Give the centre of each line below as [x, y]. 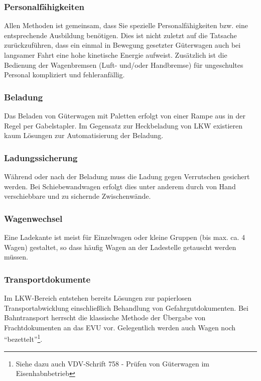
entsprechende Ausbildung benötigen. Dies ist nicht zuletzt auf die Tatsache [120, 35]
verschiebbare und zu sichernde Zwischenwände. [78, 196]
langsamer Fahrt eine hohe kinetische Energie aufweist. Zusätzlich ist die [116, 55]
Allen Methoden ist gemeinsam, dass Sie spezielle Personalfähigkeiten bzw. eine [126, 25]
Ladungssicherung [41, 157]
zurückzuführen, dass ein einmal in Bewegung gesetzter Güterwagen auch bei [122, 45]
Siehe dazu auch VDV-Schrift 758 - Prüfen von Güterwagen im [113, 363]
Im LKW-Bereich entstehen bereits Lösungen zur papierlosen [98, 298]
